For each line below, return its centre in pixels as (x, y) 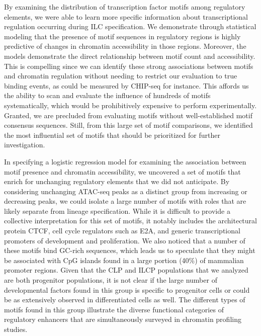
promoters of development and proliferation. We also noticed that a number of (125, 240)
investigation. (25, 145)
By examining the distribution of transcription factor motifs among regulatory (125, 7)
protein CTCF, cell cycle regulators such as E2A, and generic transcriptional (122, 231)
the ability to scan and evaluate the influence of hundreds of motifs (107, 95)
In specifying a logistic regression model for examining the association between (125, 161)
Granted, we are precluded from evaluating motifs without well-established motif (128, 115)
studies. (16, 329)
